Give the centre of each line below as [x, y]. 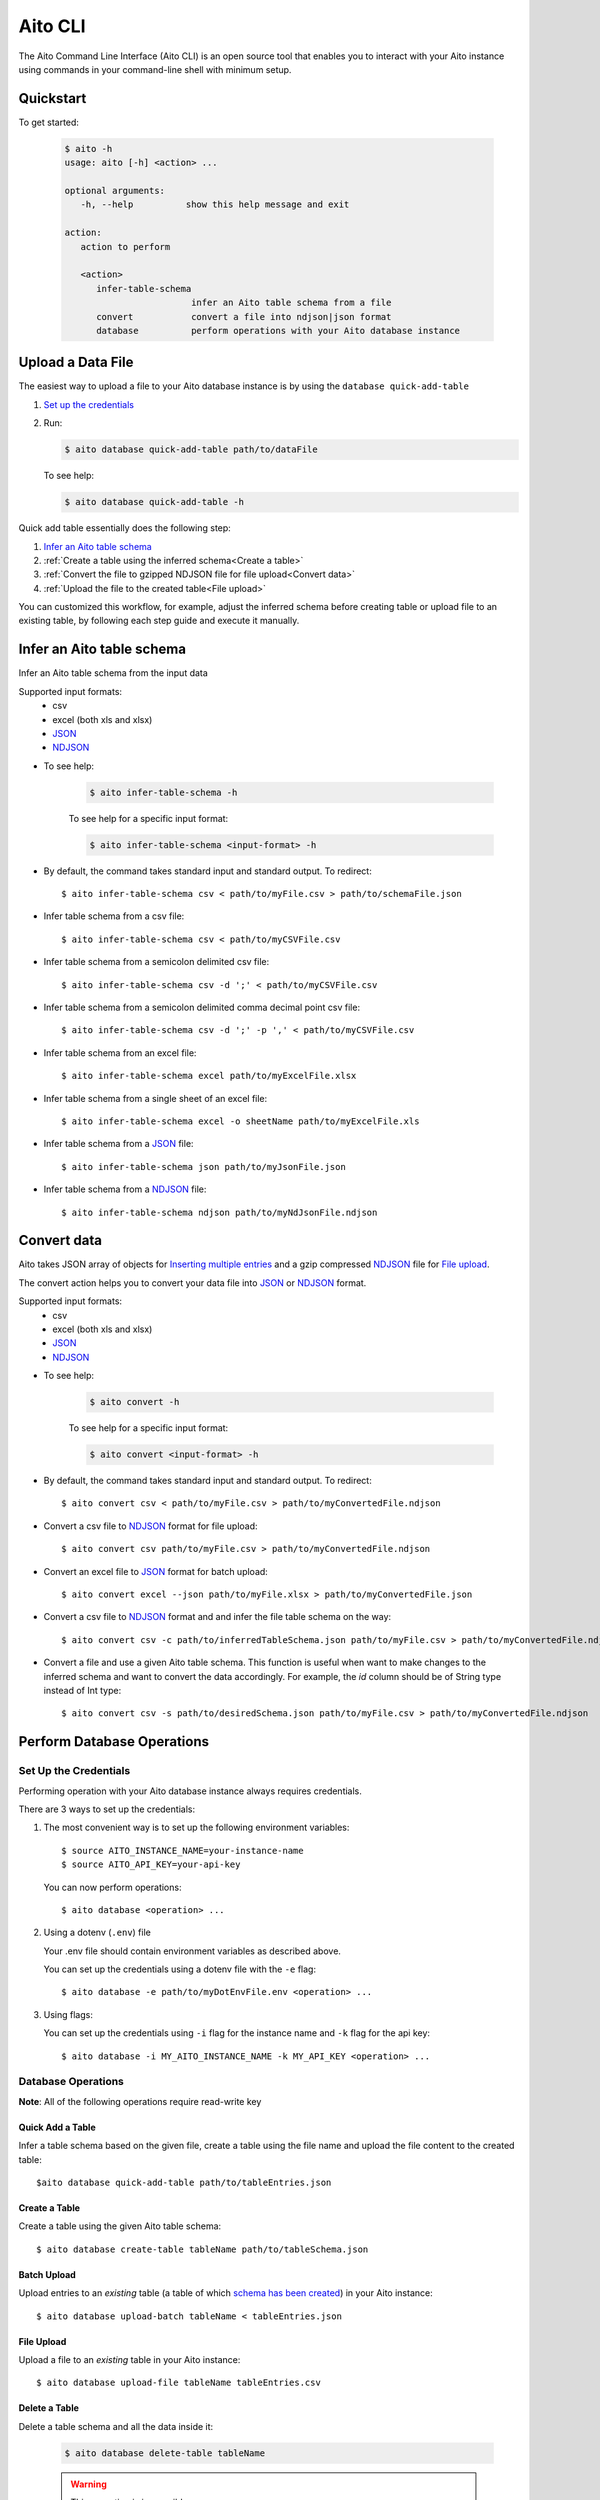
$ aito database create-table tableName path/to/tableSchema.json [202, 2249]
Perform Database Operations [114, 1741]
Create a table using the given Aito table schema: [120, 2226]
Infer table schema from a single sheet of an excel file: [155, 1098]
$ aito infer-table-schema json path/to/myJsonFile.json [204, 1166]
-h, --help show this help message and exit [215, 204]
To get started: [49, 122]
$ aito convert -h [134, 1402]
